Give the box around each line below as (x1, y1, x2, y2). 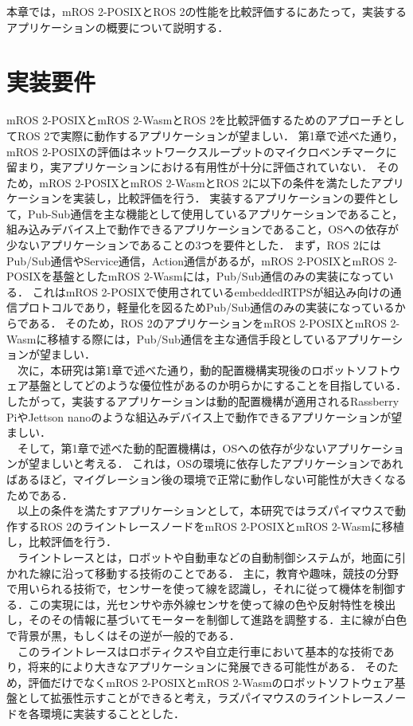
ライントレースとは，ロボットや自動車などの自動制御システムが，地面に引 (17, 548, 407, 565)
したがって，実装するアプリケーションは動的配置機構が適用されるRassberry (6, 393, 399, 409)
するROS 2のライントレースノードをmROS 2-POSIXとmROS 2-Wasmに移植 (17, 517, 404, 534)
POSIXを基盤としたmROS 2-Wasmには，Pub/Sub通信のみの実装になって (6, 268, 383, 285)
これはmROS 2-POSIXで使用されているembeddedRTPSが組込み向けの (32, 283, 391, 300)
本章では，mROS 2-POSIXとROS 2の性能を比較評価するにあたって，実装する (6, 3, 407, 19)
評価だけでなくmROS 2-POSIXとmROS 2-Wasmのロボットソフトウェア (28, 673, 395, 690)
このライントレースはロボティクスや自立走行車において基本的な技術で (17, 642, 384, 659)
